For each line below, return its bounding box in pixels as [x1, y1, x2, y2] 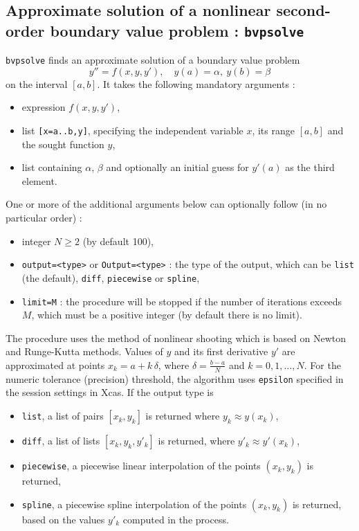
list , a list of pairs [21, 408, 104, 423]
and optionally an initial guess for [106, 160, 249, 174]
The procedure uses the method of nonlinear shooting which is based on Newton [6, 330, 347, 345]
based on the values [21, 512, 105, 526]
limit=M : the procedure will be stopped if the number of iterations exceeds [21, 294, 342, 308]
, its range [252, 123, 295, 138]
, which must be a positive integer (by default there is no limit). [31, 307, 302, 322]
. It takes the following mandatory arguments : [97, 76, 295, 91]
